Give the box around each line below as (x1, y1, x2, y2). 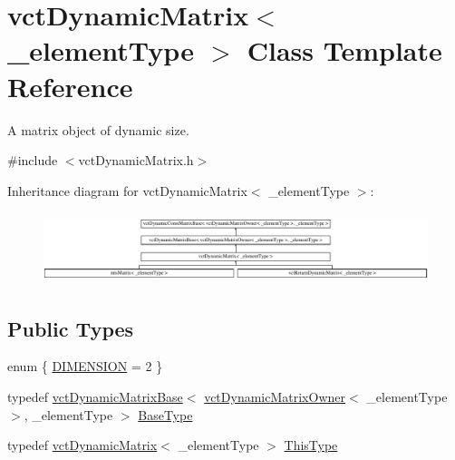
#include (7, 151, 58, 170)
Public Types (7, 314, 134, 342)
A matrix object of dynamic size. (7, 120, 189, 139)
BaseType (138, 405, 193, 424)
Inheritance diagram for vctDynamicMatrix (7, 181, 247, 200)
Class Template (247, 32, 442, 69)
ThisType (284, 436, 338, 455)
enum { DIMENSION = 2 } (7, 357, 163, 376)
